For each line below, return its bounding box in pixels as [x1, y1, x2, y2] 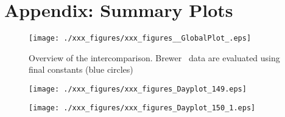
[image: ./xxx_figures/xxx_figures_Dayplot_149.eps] [29, 84, 247, 93]
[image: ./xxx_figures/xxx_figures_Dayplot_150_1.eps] [29, 103, 256, 112]
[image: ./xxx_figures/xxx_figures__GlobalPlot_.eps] [29, 34, 252, 43]
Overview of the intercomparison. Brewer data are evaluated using [29, 51, 280, 64]
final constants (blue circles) [29, 63, 133, 76]
